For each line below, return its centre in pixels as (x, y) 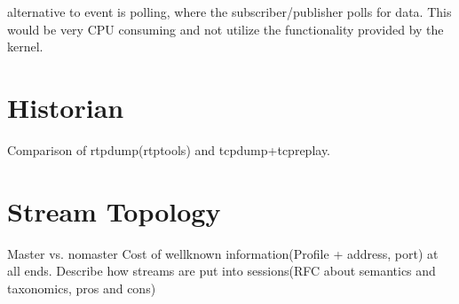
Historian (66, 107)
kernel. (25, 47)
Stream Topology (114, 210)
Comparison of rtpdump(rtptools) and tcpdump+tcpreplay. (169, 149)
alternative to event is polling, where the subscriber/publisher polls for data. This (229, 12)
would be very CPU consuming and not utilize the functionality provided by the (226, 29)
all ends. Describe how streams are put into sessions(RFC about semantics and (222, 271)
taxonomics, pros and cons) (82, 288)
